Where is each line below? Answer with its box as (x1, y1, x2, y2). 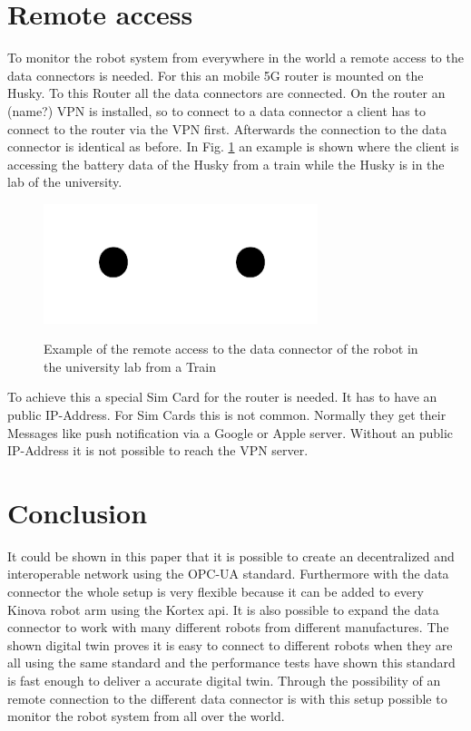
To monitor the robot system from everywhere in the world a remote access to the (7, 48, 464, 67)
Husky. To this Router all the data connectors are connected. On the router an (7, 83, 446, 102)
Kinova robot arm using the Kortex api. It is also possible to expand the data (7, 599, 439, 619)
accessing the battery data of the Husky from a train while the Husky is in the (7, 154, 445, 173)
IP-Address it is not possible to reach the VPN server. (7, 441, 309, 460)
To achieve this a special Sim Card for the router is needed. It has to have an (7, 387, 437, 406)
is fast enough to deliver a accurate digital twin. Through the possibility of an (7, 670, 441, 689)
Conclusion (7, 493, 148, 531)
